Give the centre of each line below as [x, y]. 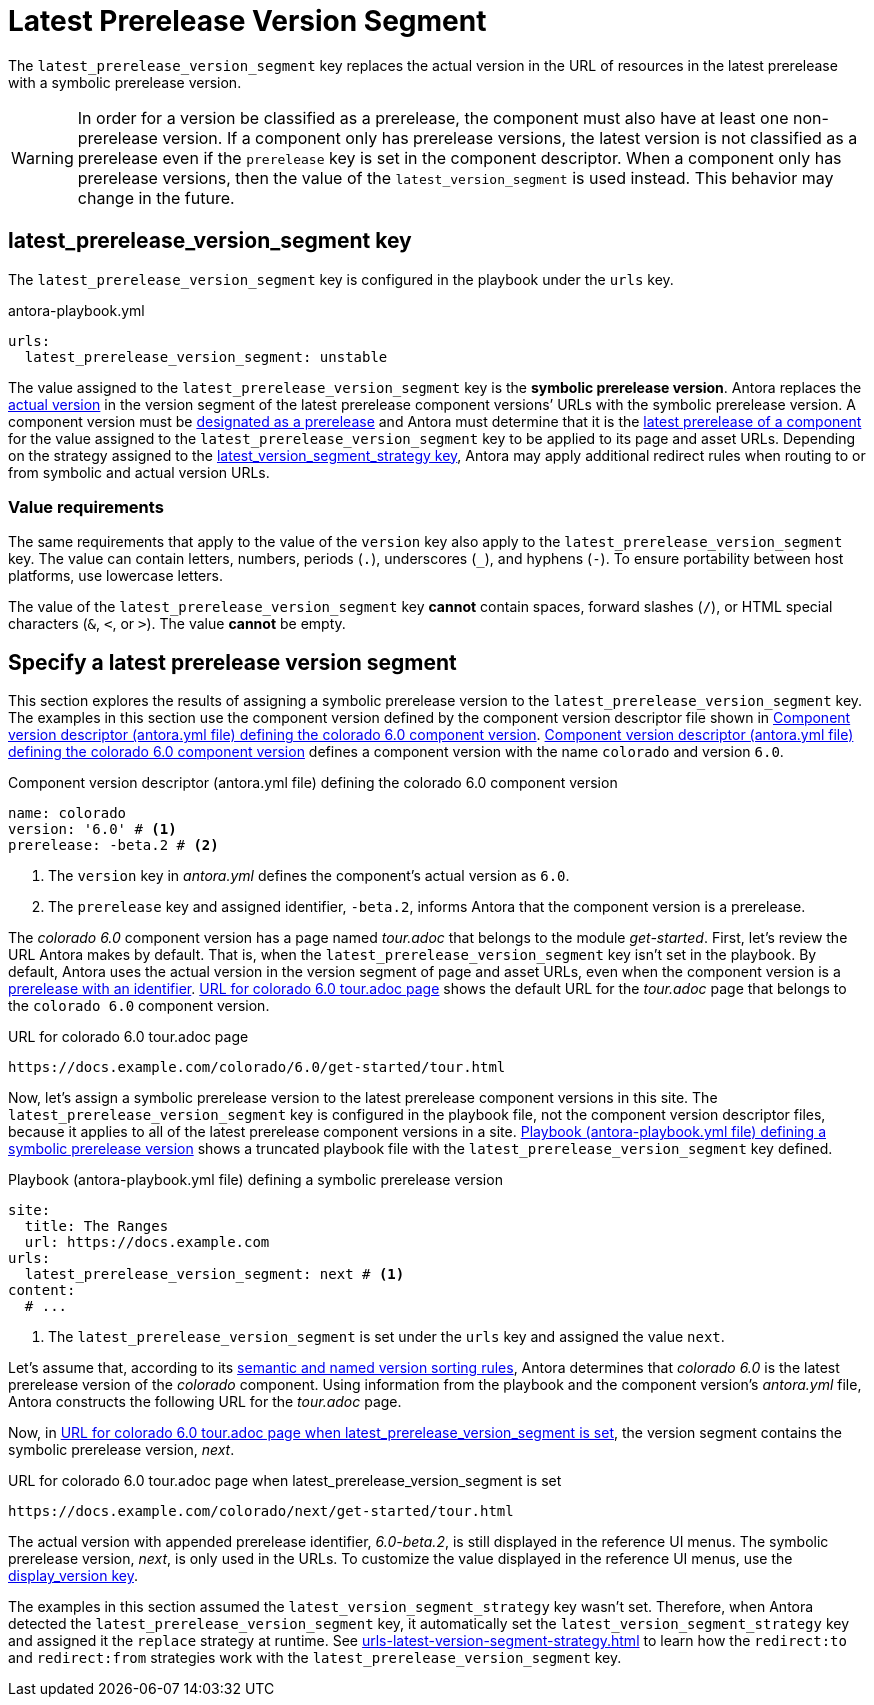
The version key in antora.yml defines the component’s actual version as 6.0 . [309, 876]
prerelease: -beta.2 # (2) [113, 845]
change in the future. [156, 197]
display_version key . [73, 1576]
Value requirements [86, 506]
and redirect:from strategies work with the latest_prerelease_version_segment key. [315, 1658]
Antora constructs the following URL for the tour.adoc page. [205, 1402]
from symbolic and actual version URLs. [139, 472]
